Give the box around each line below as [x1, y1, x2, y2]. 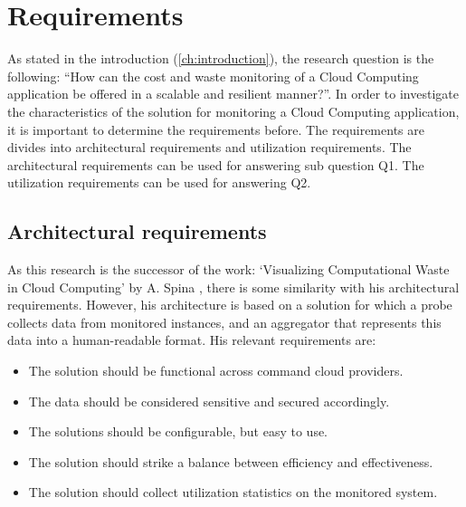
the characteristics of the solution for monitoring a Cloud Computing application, [7, 101, 460, 120]
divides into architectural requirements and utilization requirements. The [7, 138, 412, 157]
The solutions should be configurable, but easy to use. [28, 422, 328, 441]
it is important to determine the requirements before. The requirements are [7, 120, 424, 139]
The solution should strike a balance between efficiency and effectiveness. [28, 452, 433, 471]
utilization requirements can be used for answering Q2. [7, 173, 311, 192]
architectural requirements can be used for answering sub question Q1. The [7, 155, 424, 174]
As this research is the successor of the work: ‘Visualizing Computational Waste [7, 260, 450, 279]
